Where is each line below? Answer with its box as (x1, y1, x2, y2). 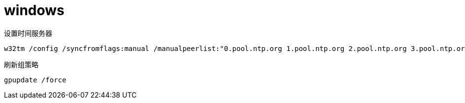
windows (4, 2, 65, 19)
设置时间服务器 (4, 28, 52, 37)
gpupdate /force (4, 76, 66, 84)
